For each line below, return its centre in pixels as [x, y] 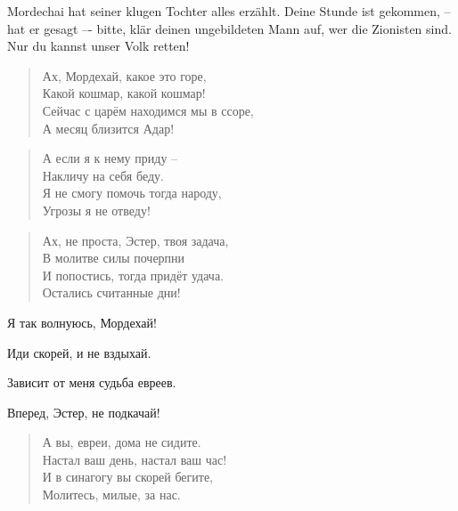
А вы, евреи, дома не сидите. [122, 442]
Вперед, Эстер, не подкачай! [84, 412]
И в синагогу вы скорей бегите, [128, 477]
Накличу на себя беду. [103, 175]
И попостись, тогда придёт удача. [133, 275]
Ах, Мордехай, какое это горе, [124, 75]
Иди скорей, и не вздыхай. [79, 352]
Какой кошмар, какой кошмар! [124, 93]
